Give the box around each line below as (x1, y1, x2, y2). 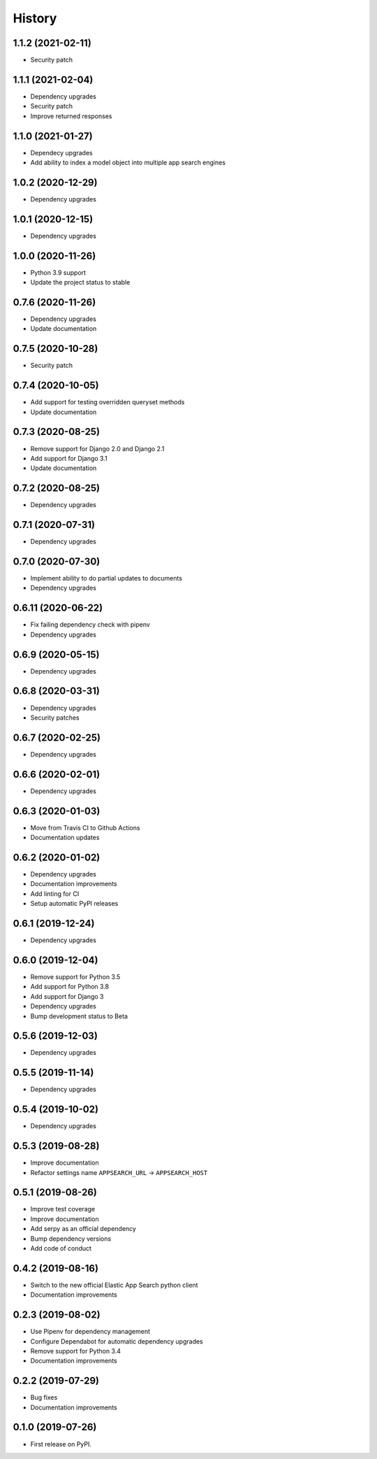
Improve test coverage (30, 1205, 96, 1214)
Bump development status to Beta (30, 1011, 128, 1020)
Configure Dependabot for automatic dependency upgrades (30, 1337, 204, 1346)
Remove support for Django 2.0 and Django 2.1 (30, 444, 165, 453)
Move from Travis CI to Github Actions (30, 823, 140, 832)
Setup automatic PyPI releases (30, 899, 119, 908)
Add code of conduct (30, 1244, 92, 1252)
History (13, 10, 57, 26)
